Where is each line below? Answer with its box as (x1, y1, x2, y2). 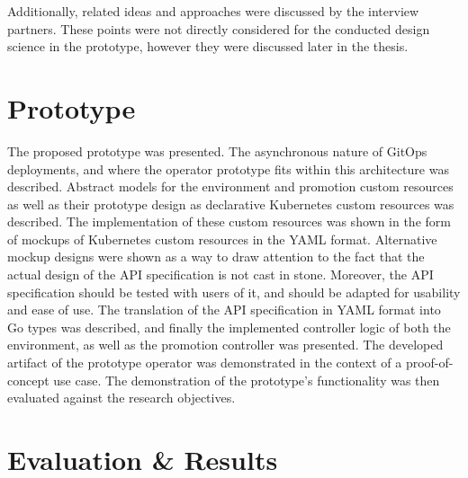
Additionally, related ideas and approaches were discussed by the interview (7, 2, 419, 20)
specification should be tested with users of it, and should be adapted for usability (7, 282, 461, 301)
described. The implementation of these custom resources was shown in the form (7, 212, 451, 231)
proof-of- (405, 353, 454, 372)
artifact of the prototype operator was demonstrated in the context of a (7, 353, 402, 372)
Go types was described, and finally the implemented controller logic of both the (7, 317, 451, 336)
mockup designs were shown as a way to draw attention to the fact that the (7, 247, 425, 266)
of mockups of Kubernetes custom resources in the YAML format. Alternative (7, 229, 437, 248)
